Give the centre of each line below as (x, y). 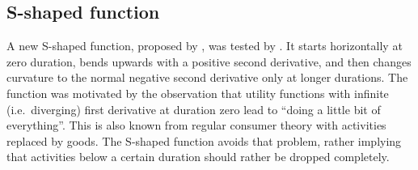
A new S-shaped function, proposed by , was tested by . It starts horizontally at (205, 46)
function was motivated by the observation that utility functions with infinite (198, 93)
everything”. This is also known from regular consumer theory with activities (196, 125)
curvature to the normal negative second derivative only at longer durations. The (207, 77)
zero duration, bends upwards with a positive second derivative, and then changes (209, 61)
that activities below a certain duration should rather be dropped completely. (198, 157)
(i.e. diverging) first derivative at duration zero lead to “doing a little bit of (194, 109)
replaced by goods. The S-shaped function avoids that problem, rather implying (204, 140)
